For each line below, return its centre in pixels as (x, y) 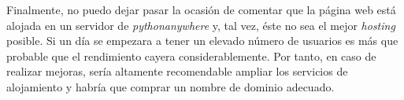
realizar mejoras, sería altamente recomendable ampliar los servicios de (177, 71)
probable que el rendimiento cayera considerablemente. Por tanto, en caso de (191, 56)
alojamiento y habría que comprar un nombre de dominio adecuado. (170, 86)
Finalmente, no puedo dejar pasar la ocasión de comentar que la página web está (201, 9)
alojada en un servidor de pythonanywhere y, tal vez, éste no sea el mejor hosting (201, 25)
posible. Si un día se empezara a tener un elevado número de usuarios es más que (202, 41)
